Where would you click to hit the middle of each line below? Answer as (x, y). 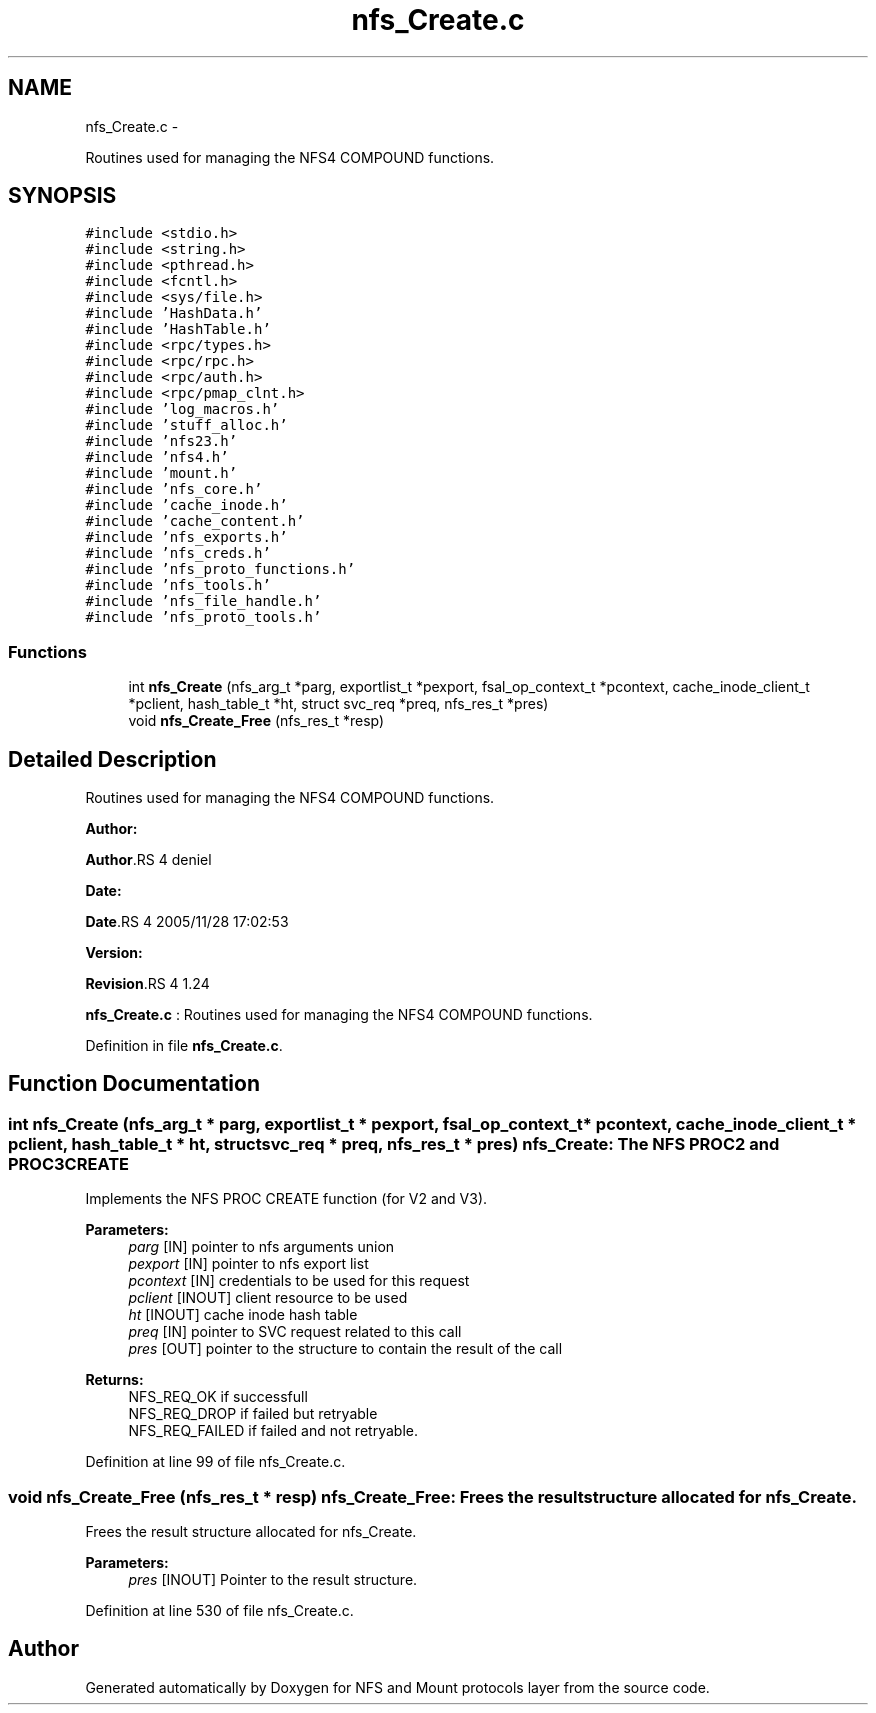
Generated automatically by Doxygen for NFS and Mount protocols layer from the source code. (397, 1687)
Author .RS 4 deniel (148, 860)
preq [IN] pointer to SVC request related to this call (295, 1332)
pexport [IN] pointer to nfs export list (248, 1264)
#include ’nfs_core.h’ (174, 489)
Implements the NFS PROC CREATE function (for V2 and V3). (286, 1199)
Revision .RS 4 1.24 (147, 984)
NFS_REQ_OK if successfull (218, 1397)
